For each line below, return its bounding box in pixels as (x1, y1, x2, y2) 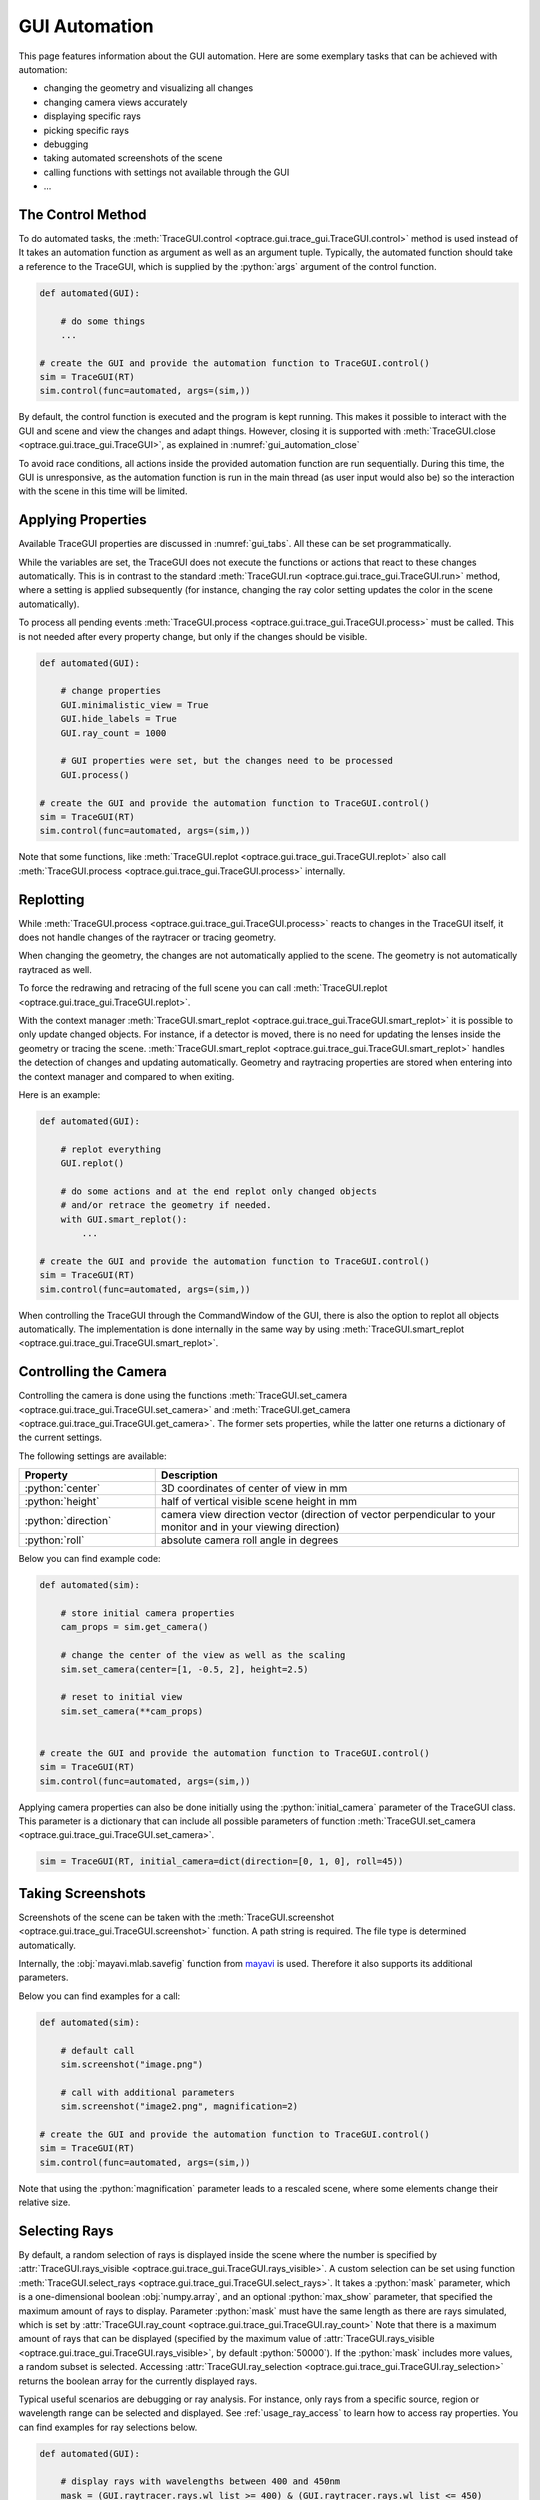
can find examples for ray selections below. (18, 2421, 198, 2433)
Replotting (18, 891, 85, 908)
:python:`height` (24, 1495, 100, 1509)
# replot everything (60, 1143, 162, 1155)
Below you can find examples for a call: (18, 1990, 181, 2002)
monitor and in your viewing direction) (160, 1520, 340, 1534)
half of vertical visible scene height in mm (160, 1495, 358, 1509)
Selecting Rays (18, 2222, 114, 2239)
